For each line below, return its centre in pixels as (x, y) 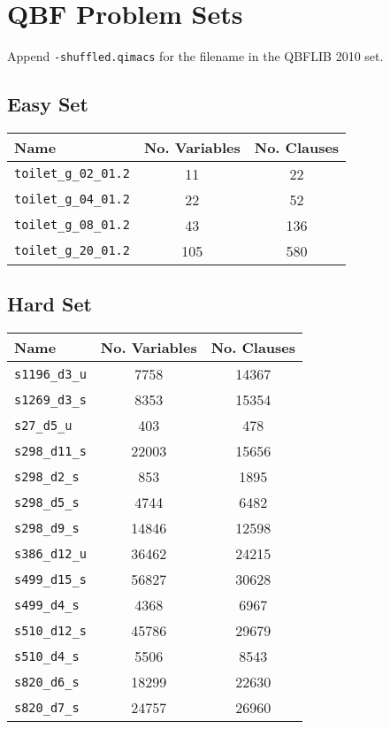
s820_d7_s (47, 707)
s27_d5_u (43, 425)
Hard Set (50, 304)
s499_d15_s (50, 579)
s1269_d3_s (50, 399)
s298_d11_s (50, 451)
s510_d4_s (47, 656)
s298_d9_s (47, 528)
